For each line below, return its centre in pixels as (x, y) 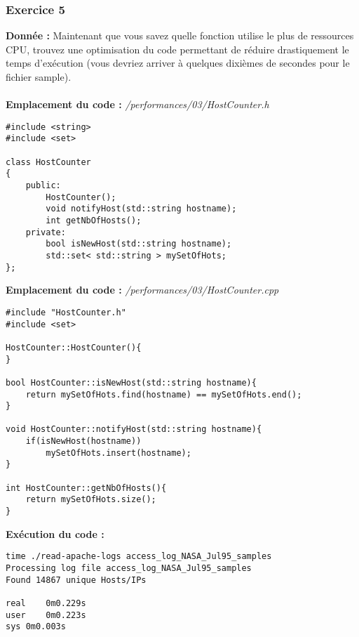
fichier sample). (39, 77)
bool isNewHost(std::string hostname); (139, 244)
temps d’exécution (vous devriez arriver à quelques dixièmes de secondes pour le (178, 63)
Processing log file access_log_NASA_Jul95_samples (129, 568)
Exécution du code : (55, 533)
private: (46, 232)
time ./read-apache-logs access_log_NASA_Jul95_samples (139, 557)
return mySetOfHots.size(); (91, 500)
